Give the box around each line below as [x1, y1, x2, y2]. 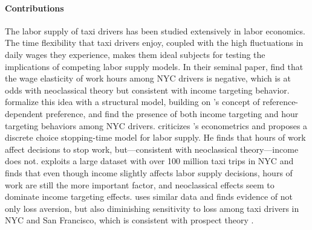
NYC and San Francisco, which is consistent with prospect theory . [5, 214, 254, 226]
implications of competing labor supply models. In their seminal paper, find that [5, 60, 304, 72]
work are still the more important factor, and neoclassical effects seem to [5, 178, 275, 191]
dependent [5, 107, 44, 120]
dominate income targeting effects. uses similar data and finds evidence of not [5, 190, 293, 203]
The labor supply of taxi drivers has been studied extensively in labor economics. [5, 24, 305, 37]
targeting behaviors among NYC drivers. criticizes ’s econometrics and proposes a [5, 119, 308, 132]
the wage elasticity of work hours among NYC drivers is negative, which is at [5, 72, 291, 85]
